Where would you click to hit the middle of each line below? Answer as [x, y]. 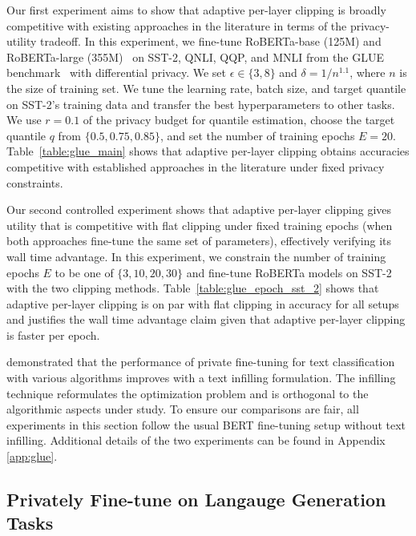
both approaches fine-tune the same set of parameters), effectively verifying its [199, 241]
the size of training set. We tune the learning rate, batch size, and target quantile [206, 88]
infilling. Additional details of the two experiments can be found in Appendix [196, 440]
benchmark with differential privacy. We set [116, 73]
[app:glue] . [32, 456]
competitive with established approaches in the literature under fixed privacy [196, 166]
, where [368, 73]
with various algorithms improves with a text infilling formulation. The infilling [201, 378]
